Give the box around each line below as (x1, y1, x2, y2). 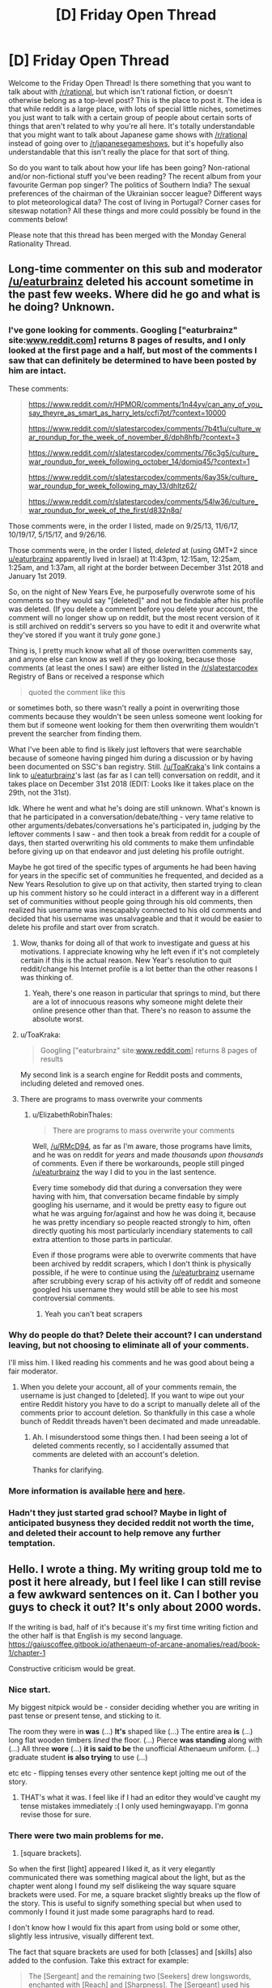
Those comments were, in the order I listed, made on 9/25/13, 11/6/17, (8, 521, 239, 530)
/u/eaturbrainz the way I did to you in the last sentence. (32, 1167, 217, 1176)
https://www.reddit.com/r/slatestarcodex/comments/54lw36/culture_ (28, 496, 259, 506)
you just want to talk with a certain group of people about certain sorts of (8, 112, 253, 122)
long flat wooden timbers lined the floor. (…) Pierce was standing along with (8, 1735, 263, 1745)
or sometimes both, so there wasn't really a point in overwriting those (8, 703, 240, 713)
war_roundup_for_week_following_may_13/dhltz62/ (28, 481, 198, 491)
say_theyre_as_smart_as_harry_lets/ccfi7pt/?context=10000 (28, 408, 227, 418)
